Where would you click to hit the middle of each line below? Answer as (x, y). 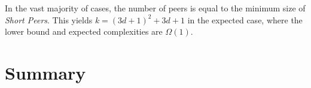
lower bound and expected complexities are (84, 31)
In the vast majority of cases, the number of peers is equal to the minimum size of (155, 8)
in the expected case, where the (245, 19)
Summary (45, 72)
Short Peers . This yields (49, 19)
